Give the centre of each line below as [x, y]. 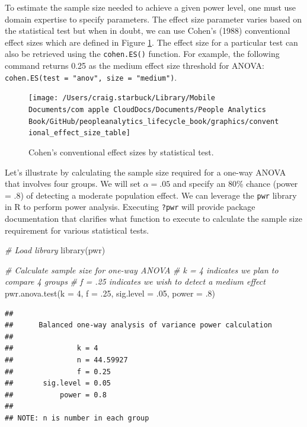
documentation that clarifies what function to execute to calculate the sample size [153, 218]
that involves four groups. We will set [73, 184]
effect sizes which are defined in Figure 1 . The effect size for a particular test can [151, 42]
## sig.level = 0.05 [58, 383]
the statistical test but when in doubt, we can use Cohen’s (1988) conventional [148, 31]
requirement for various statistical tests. [77, 230]
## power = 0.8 [56, 395]
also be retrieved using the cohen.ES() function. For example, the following [142, 54]
